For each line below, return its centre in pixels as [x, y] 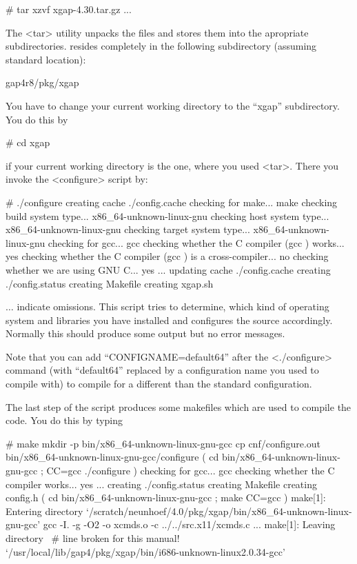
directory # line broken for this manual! [93, 538]
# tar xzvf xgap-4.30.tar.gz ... [69, 9]
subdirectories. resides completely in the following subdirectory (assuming [161, 46]
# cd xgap [28, 142]
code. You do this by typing [64, 420]
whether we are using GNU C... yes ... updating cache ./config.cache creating [168, 269]
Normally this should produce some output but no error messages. [145, 333]
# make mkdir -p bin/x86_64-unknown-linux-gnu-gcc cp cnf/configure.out [163, 443]
